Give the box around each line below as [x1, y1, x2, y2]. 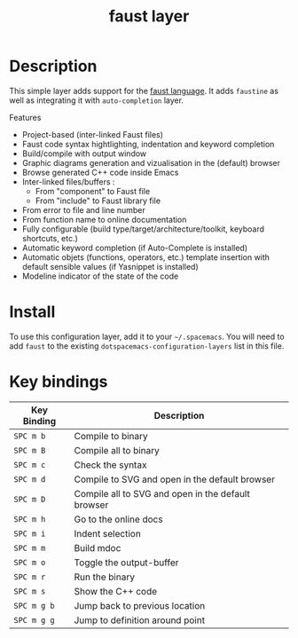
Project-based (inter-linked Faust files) [21, 129, 164, 139]
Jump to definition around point [74, 614, 206, 626]
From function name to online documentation [21, 214, 187, 224]
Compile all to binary [74, 444, 160, 456]
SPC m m [13, 543, 46, 553]
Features [9, 112, 42, 122]
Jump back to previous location [74, 599, 206, 611]
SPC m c [13, 460, 46, 469]
